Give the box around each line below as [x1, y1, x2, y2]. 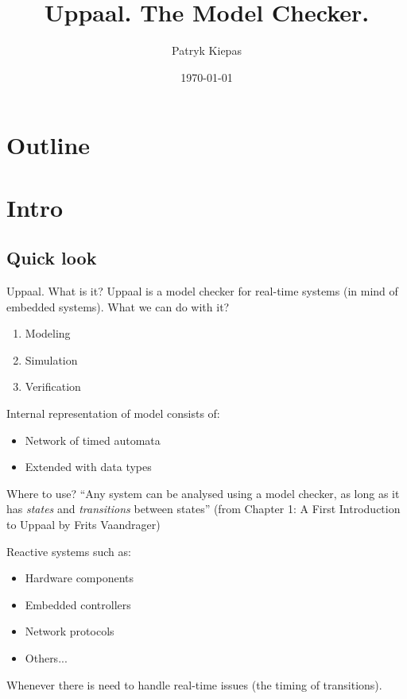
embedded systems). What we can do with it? [6, 298, 230, 315]
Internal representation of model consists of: [6, 405, 220, 422]
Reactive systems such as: [6, 543, 131, 559]
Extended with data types [25, 458, 152, 475]
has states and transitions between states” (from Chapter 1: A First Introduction [6, 500, 401, 517]
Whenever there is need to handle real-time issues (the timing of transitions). [6, 676, 382, 693]
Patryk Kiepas [172, 42, 242, 59]
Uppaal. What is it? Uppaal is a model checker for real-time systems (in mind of [6, 283, 398, 299]
